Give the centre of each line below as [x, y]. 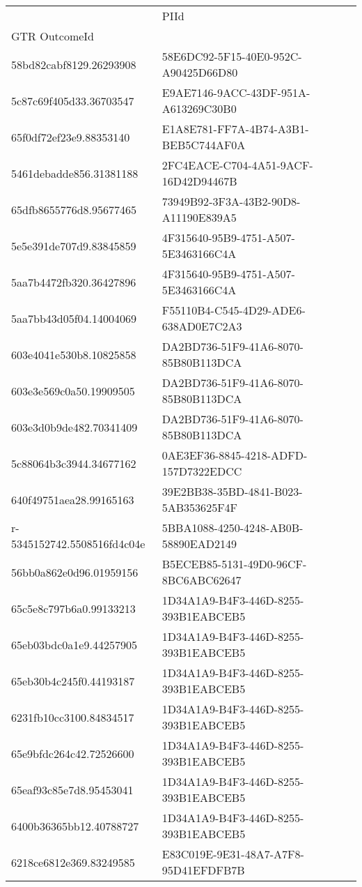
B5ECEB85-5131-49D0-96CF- [234, 564]
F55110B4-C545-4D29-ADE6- [234, 310]
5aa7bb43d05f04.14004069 [74, 318]
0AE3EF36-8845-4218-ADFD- [235, 455]
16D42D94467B [199, 181]
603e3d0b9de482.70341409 [74, 427]
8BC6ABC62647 [202, 580]
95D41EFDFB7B [203, 870]
